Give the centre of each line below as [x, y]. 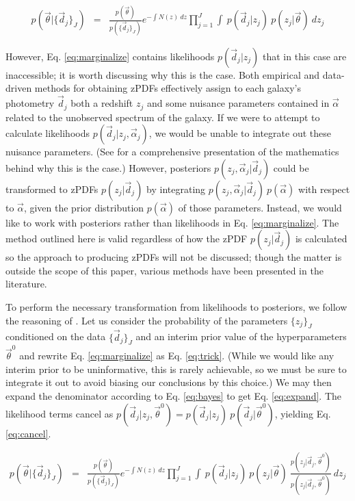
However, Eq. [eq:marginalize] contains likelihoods [110, 56]
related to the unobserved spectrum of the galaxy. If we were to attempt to [163, 117]
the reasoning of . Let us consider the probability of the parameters [147, 320]
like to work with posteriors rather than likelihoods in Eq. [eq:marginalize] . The [172, 222]
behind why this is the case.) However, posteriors [108, 167]
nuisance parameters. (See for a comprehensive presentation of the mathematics [172, 152]
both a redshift [102, 103]
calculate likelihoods [48, 133]
